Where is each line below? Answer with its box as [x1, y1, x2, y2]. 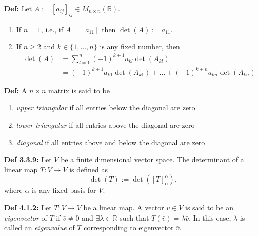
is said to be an [185, 202, 233, 212]
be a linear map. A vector [83, 202, 164, 212]
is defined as [69, 164, 108, 174]
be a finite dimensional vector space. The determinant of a [61, 154, 244, 165]
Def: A [4, 85, 27, 95]
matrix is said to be [48, 85, 110, 95]
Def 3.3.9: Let [4, 154, 52, 165]
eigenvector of [4, 212, 47, 223]
